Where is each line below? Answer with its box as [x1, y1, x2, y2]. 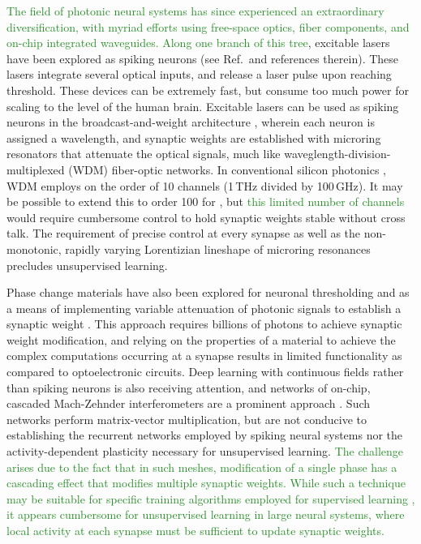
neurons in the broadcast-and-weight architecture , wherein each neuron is [6, 114, 375, 131]
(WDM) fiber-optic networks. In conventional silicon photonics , [68, 161, 386, 178]
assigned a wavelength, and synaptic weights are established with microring [6, 129, 381, 146]
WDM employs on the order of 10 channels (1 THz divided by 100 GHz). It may [6, 177, 403, 194]
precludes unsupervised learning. [6, 256, 168, 273]
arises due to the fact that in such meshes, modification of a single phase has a [6, 458, 397, 475]
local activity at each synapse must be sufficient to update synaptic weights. [6, 522, 384, 538]
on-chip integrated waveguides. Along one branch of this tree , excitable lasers [6, 34, 390, 51]
